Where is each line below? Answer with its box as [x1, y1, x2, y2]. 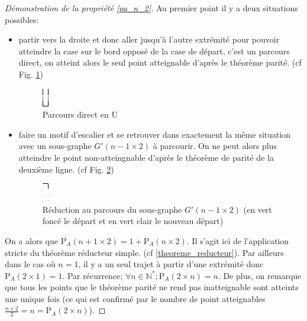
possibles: [5, 13, 39, 25]
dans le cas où [5, 258, 56, 270]
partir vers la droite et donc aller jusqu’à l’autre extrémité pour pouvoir [18, 33, 280, 46]
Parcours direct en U [42, 108, 118, 121]
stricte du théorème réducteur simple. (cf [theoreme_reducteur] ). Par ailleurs [5, 246, 284, 258]
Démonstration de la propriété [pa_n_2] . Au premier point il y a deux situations [5, 2, 298, 14]
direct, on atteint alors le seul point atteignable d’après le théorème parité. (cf [18, 56, 302, 69]
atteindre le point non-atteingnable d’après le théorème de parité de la [18, 151, 274, 163]
